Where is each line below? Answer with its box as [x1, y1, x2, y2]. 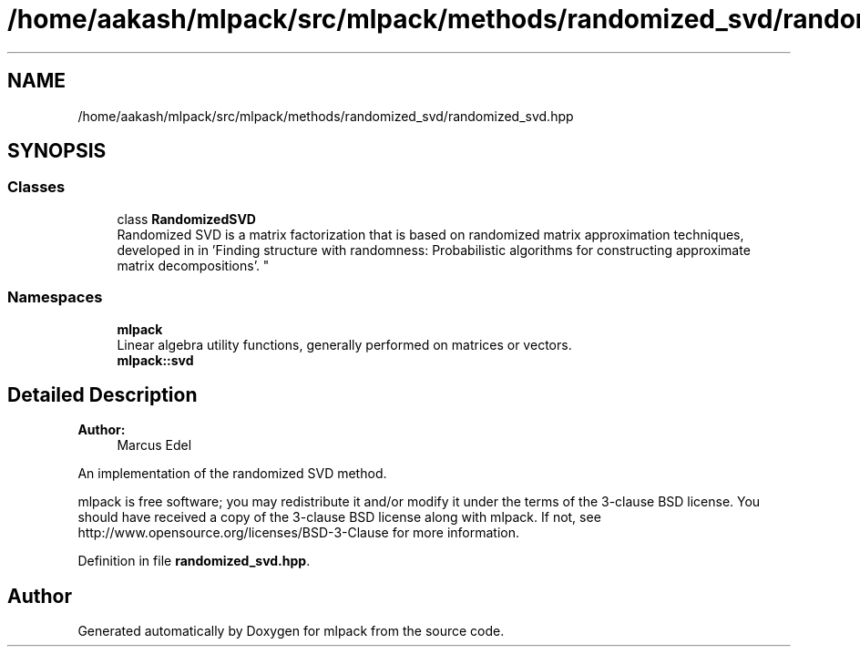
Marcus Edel [117, 437, 192, 454]
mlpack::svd [117, 352, 194, 368]
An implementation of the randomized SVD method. [77, 465, 387, 482]
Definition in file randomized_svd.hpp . [77, 553, 311, 569]
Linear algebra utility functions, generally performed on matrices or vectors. [117, 336, 572, 353]
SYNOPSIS [7, 139, 107, 163]
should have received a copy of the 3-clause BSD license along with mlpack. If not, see [77, 509, 601, 526]
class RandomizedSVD [117, 210, 256, 227]
